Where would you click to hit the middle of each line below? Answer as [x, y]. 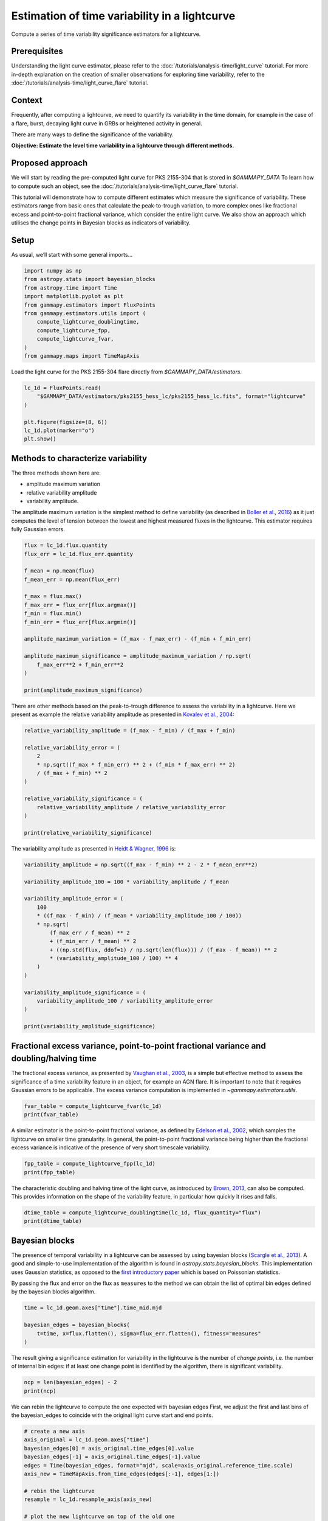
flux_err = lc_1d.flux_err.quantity [79, 554]
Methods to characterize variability [79, 458]
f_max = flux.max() [53, 597]
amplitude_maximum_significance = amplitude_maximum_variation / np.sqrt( [138, 656]
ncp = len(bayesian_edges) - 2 [71, 1382]
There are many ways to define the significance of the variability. [92, 134]
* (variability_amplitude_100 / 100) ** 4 [114, 959]
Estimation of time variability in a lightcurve [123, 16]
